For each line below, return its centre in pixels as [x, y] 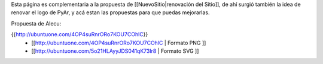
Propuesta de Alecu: [36, 23]
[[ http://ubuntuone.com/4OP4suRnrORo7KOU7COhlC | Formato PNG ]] [119, 43]
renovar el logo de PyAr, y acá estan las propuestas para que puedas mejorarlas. [110, 12]
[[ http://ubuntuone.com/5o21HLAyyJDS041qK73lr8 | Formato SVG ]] [115, 51]
